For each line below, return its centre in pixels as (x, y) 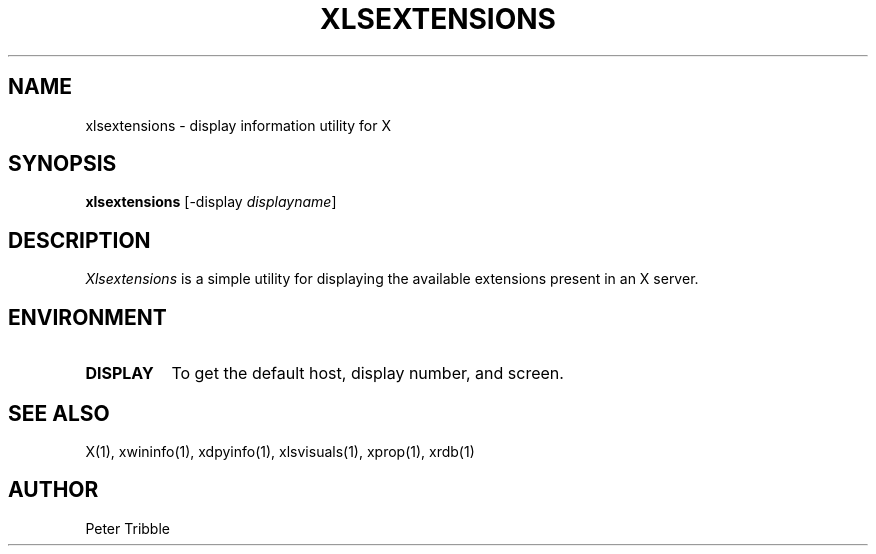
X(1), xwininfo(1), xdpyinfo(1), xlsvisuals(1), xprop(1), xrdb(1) (280, 451)
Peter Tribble (127, 528)
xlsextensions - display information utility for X (238, 125)
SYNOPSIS (62, 164)
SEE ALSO (59, 413)
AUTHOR (53, 490)
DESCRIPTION (79, 240)
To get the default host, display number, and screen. (367, 373)
